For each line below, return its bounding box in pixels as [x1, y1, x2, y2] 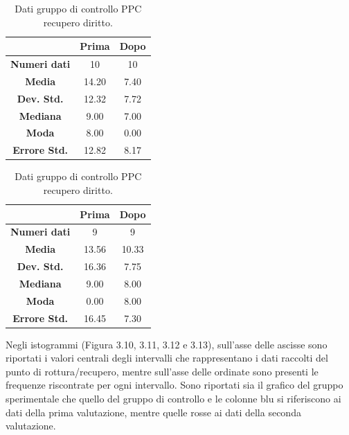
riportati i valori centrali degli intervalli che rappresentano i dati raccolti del [6, 350, 328, 365]
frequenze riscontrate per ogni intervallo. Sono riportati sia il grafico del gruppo [6, 378, 343, 392]
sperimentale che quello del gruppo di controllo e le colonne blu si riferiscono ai [6, 391, 341, 406]
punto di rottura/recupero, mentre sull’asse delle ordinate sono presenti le [6, 364, 319, 378]
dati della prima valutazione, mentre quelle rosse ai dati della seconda [6, 405, 301, 419]
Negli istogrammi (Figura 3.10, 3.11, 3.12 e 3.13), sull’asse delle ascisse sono [6, 337, 328, 351]
